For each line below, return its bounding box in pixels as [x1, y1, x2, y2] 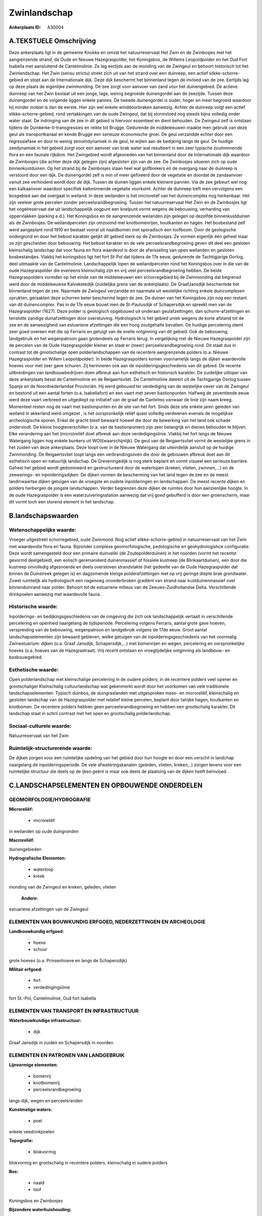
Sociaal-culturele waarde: [9, 722, 72, 729]
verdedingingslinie [33, 984, 70, 990]
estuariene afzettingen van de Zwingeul [9, 906, 88, 912]
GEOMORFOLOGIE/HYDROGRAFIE [9, 796, 91, 803]
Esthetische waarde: [9, 666, 59, 673]
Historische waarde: [9, 603, 58, 610]
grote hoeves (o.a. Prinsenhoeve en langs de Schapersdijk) [9, 957, 127, 963]
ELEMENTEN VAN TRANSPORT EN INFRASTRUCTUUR [9, 1007, 139, 1014]
